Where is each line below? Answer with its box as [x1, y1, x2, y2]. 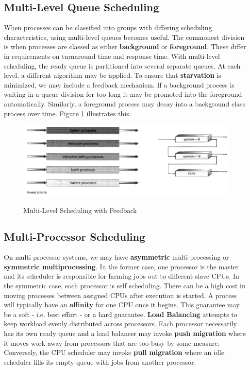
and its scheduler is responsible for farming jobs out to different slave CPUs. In [4, 271, 239, 281]
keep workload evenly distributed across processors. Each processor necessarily [4, 318, 237, 329]
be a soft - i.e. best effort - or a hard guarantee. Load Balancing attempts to [4, 309, 237, 319]
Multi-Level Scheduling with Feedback [23, 205, 137, 215]
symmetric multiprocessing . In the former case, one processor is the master [4, 261, 239, 271]
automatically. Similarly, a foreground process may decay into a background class [4, 98, 246, 108]
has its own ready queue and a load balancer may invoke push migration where [4, 328, 246, 338]
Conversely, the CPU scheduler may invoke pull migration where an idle [4, 347, 224, 357]
